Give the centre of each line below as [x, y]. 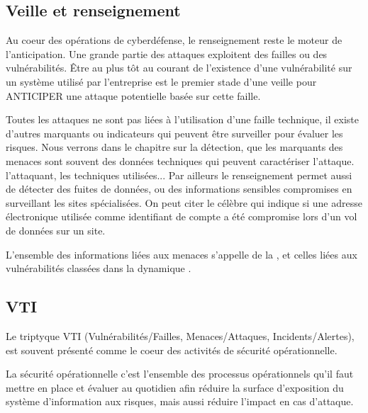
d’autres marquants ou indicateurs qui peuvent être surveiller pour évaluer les [174, 133]
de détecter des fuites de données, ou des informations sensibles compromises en [179, 189]
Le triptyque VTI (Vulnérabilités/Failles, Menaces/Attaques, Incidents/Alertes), [180, 335]
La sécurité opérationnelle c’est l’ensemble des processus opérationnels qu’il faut [180, 374]
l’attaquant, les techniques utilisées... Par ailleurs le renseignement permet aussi [179, 175]
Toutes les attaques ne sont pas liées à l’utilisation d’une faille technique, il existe [182, 119]
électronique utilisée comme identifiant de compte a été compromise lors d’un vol [182, 216]
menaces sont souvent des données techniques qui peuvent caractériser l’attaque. [180, 160]
